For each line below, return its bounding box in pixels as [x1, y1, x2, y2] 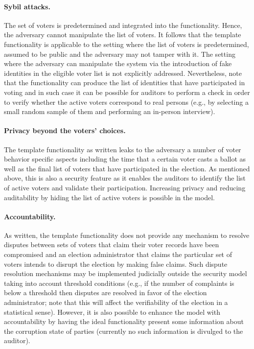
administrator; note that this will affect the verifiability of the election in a [4, 297, 228, 307]
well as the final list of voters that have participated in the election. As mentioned [4, 163, 250, 173]
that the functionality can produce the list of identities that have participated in [4, 77, 245, 88]
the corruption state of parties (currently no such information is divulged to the [4, 326, 243, 336]
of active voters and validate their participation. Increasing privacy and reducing [4, 182, 246, 192]
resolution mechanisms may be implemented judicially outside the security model [4, 268, 247, 279]
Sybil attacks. [4, 1, 50, 11]
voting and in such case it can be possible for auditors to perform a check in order [4, 87, 250, 97]
